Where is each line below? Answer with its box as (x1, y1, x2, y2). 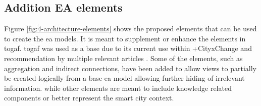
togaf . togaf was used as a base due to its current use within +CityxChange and (4, 43, 252, 54)
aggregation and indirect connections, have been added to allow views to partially (4, 63, 257, 73)
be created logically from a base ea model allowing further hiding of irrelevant (4, 73, 245, 83)
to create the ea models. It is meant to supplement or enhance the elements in (4, 33, 246, 43)
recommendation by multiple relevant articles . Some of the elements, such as (4, 52, 243, 63)
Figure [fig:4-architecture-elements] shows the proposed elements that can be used (4, 23, 257, 34)
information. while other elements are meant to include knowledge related (4, 82, 232, 93)
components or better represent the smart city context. (4, 92, 174, 103)
